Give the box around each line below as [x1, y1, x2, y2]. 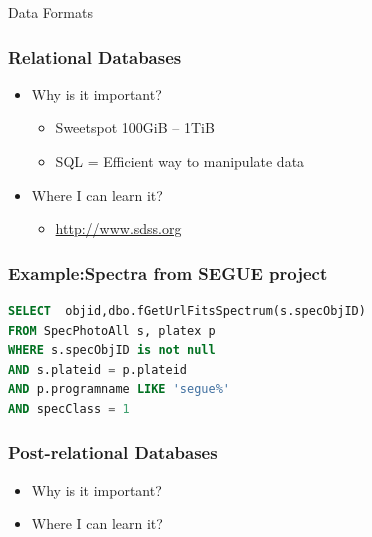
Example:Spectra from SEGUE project [8, 260, 328, 285]
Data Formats [8, 2, 93, 22]
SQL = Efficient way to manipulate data [55, 151, 305, 171]
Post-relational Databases [8, 440, 218, 465]
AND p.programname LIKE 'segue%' [8, 382, 230, 397]
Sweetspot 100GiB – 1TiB [55, 117, 215, 138]
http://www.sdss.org [55, 218, 182, 239]
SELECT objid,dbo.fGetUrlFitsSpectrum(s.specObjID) [8, 304, 366, 318]
